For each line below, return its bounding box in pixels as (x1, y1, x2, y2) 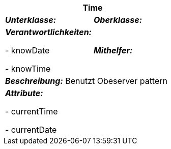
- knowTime (5, 64, 51, 74)
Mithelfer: (93, 45, 133, 55)
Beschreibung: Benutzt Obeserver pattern (5, 76, 167, 86)
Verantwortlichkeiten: (5, 27, 92, 37)
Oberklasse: (93, 15, 142, 25)
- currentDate (5, 125, 57, 135)
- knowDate (5, 45, 50, 55)
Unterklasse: (5, 15, 56, 25)
